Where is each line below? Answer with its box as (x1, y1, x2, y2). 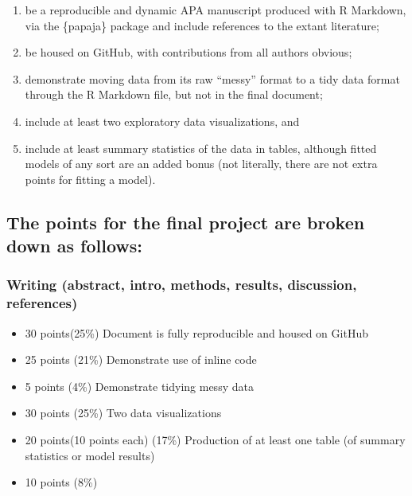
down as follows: (6, 233, 142, 258)
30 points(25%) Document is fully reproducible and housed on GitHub (25, 324, 368, 341)
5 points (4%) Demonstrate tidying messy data (25, 377, 254, 394)
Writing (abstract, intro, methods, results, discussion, (6, 275, 357, 295)
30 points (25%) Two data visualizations (25, 404, 222, 421)
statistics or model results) (25, 447, 155, 463)
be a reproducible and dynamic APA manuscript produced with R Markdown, (25, 2, 406, 18)
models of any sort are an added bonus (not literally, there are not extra (25, 155, 378, 172)
